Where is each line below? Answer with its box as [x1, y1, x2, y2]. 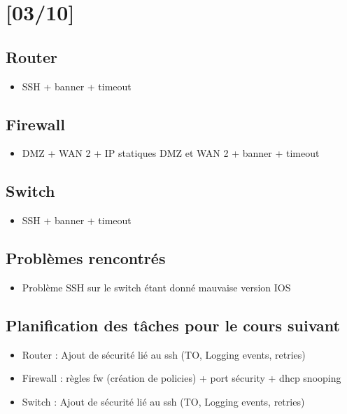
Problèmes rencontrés [6, 247, 166, 269]
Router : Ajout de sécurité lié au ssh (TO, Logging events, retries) [22, 347, 306, 361]
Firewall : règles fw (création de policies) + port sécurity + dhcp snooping [22, 371, 341, 385]
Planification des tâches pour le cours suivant [6, 314, 340, 336]
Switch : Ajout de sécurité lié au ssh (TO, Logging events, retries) [22, 394, 305, 408]
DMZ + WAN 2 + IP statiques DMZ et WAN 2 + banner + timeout [22, 146, 320, 160]
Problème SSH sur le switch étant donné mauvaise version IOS [22, 280, 291, 294]
